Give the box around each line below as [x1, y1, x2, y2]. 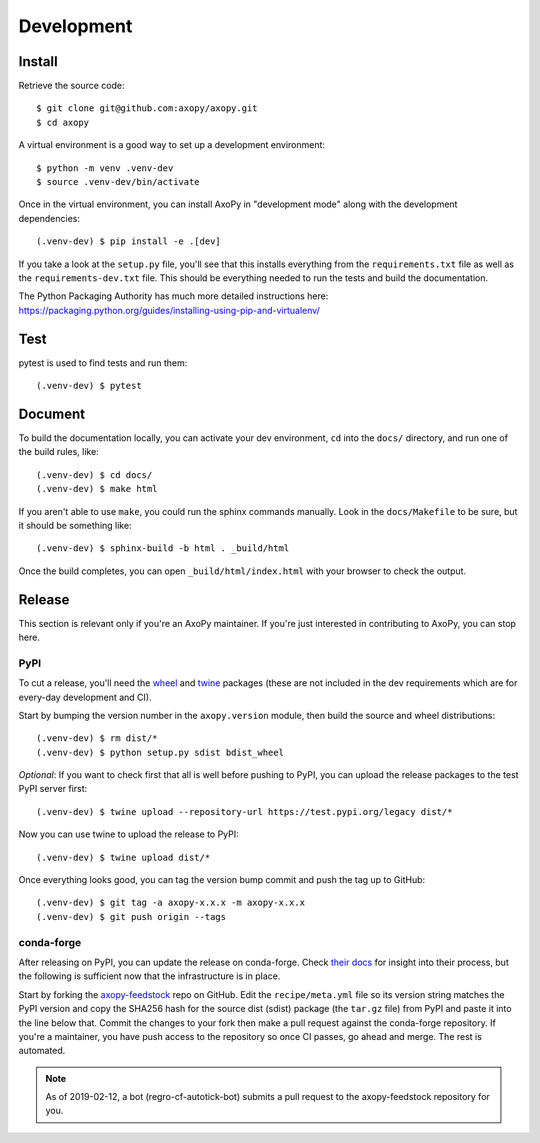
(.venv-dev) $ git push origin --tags [36, 911, 227, 922]
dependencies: [18, 212, 80, 224]
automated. [18, 1045, 66, 1057]
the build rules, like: [18, 446, 99, 458]
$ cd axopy [36, 116, 90, 128]
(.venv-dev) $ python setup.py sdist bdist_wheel [36, 746, 285, 758]
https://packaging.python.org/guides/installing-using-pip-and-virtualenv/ [18, 304, 320, 316]
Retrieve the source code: [18, 80, 125, 92]
